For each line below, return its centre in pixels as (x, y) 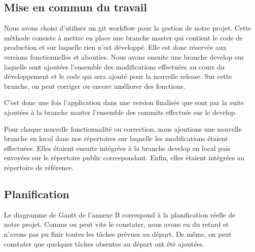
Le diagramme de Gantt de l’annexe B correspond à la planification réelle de (120, 214)
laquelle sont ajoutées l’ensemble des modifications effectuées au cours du (114, 66)
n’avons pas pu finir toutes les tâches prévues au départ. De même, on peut (118, 234)
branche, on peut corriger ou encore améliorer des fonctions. (95, 86)
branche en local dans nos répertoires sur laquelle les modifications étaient (116, 138)
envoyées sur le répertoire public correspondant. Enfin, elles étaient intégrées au (124, 158)
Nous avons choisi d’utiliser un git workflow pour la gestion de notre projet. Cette (128, 28)
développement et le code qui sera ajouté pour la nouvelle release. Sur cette (118, 76)
